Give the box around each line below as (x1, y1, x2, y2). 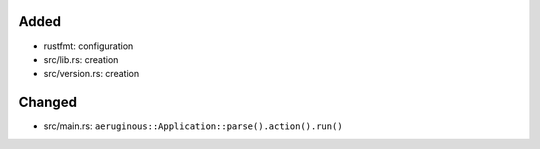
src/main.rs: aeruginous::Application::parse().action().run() (43, 120, 344, 132)
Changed (18, 94, 77, 111)
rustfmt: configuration (43, 40, 134, 52)
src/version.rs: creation (43, 68, 140, 80)
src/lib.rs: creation (43, 53, 119, 65)
